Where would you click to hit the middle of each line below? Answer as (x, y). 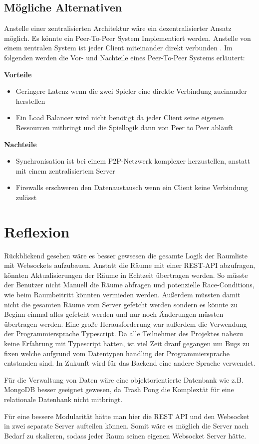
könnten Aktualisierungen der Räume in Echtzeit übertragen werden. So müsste (126, 275)
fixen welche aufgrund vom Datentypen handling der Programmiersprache (117, 353)
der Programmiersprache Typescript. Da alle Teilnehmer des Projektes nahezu (124, 333)
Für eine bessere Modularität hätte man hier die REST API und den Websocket (127, 416)
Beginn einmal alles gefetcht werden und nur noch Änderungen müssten (114, 314)
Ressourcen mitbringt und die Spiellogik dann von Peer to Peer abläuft (124, 127)
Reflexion (37, 231)
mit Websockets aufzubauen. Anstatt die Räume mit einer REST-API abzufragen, (130, 265)
